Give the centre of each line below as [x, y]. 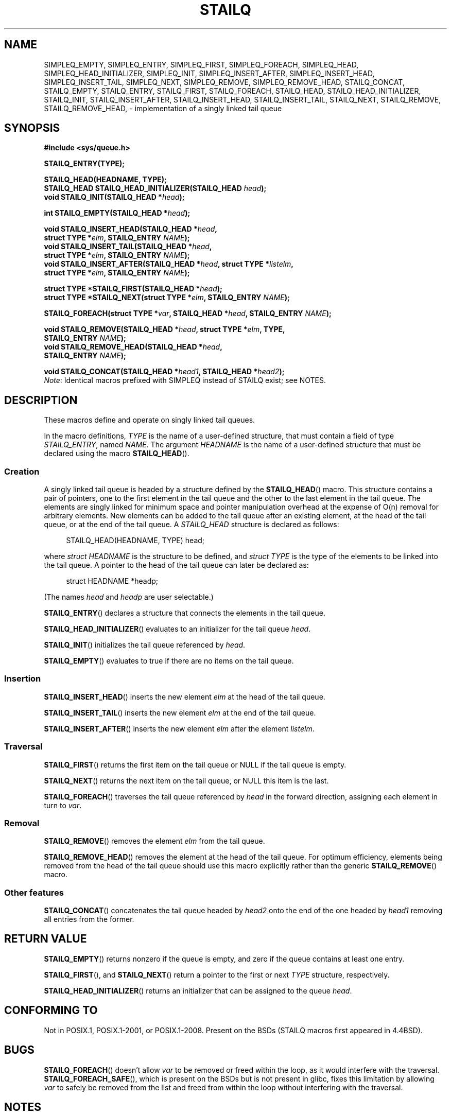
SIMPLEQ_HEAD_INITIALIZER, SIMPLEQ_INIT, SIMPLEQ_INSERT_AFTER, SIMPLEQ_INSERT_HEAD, [209, 73]
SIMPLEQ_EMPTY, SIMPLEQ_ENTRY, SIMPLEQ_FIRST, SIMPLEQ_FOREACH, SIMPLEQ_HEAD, [201, 64]
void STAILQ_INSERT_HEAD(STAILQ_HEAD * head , [131, 229]
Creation [22, 471]
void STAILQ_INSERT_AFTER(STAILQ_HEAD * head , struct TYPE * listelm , [169, 264]
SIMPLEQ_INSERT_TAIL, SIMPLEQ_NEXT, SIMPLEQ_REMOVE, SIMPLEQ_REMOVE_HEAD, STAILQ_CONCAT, [224, 82]
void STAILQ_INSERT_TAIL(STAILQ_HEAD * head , [128, 247]
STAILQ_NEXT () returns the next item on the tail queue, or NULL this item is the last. [186, 780]
